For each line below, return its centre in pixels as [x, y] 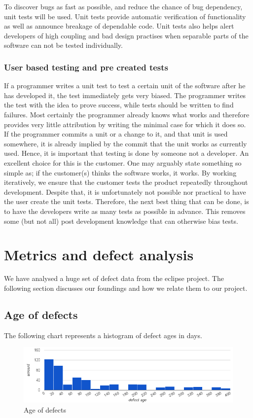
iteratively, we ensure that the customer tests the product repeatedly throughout [126, 182]
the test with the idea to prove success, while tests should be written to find [119, 105]
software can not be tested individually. [63, 45]
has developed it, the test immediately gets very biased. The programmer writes [125, 95]
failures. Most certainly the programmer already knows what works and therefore [127, 114]
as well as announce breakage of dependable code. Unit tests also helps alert [119, 26]
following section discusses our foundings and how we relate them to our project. [126, 288]
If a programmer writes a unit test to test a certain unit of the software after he [125, 86]
